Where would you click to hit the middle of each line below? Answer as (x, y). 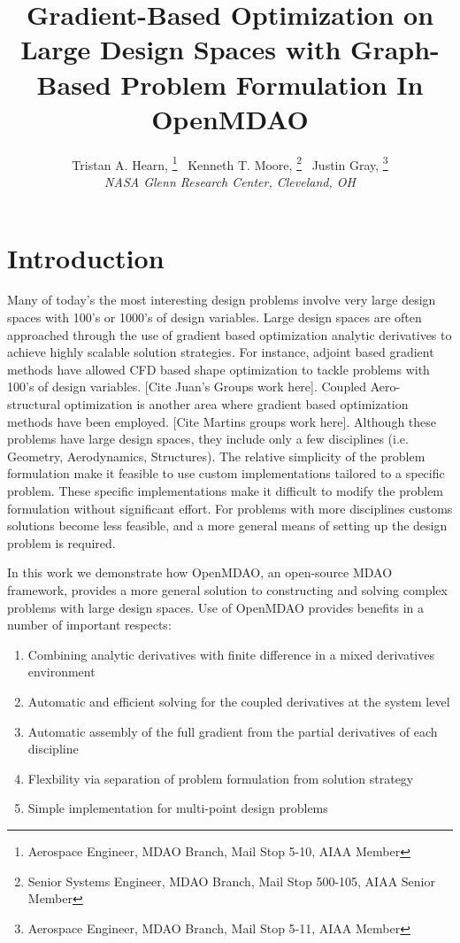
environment (61, 672)
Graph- (395, 49)
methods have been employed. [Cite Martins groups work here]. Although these (222, 421)
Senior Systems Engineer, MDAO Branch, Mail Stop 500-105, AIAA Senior (231, 881)
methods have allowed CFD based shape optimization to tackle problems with (218, 369)
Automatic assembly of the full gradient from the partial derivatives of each (233, 731)
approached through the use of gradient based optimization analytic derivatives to (230, 334)
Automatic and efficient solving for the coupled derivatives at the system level (239, 701)
